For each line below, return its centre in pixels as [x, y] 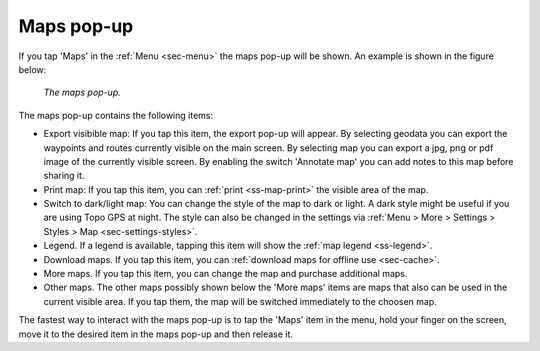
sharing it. [64, 176]
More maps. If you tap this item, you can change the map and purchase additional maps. [225, 274]
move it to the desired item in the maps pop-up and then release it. [156, 334]
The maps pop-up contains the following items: [116, 115]
